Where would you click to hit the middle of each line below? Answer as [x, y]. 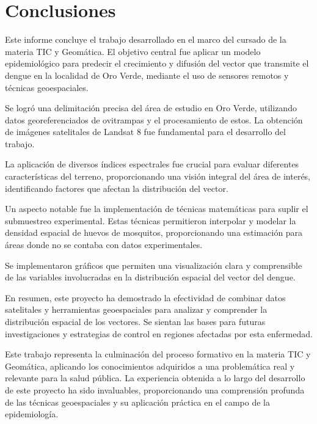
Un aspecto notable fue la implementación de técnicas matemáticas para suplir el [157, 209]
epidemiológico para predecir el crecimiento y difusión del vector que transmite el [157, 63]
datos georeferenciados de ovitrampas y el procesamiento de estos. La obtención [154, 119]
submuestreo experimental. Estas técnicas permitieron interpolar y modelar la [151, 220]
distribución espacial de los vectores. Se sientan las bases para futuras [135, 321]
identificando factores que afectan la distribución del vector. [117, 188]
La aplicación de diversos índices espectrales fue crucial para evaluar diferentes [152, 164]
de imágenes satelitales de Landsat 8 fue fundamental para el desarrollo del [145, 132]
